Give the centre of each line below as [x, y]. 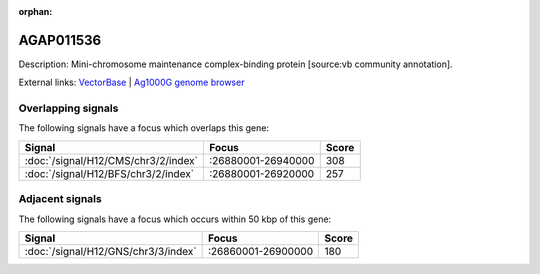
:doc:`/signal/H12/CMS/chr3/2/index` [111, 160]
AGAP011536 [60, 40]
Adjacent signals [60, 199]
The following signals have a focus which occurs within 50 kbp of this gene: [175, 219]
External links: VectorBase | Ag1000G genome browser [131, 82]
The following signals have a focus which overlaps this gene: [144, 128]
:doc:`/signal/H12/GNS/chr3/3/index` [110, 251]
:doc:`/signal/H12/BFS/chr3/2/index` [109, 173]
